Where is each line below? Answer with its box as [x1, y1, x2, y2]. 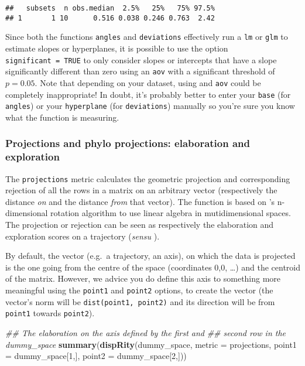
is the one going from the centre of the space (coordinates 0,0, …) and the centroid [5, 261, 301, 273]
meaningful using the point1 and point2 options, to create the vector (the [5, 283, 273, 296]
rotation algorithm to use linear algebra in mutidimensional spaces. [50, 207, 291, 219]
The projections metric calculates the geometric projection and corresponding [5, 172, 290, 184]
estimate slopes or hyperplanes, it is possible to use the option [5, 42, 228, 54]
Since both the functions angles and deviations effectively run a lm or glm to [5, 30, 288, 43]
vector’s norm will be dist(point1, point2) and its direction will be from [5, 295, 275, 307]
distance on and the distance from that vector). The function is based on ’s [5, 195, 275, 207]
